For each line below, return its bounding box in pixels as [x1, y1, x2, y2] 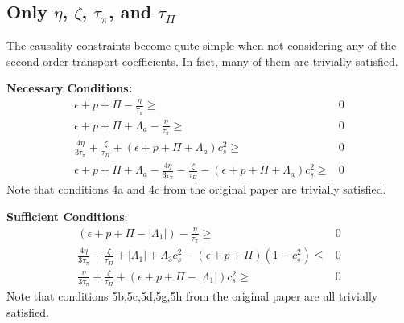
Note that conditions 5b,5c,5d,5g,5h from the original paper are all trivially [6, 288, 378, 305]
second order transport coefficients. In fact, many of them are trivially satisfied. [6, 52, 398, 69]
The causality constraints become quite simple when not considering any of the [6, 37, 397, 54]
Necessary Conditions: [6, 80, 133, 96]
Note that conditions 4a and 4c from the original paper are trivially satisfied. [6, 181, 386, 198]
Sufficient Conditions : [6, 207, 128, 224]
